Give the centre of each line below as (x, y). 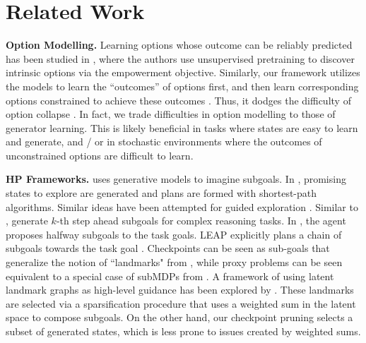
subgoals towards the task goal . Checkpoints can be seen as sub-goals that (168, 248)
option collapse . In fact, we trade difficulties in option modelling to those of (171, 114)
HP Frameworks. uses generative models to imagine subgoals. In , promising (176, 179)
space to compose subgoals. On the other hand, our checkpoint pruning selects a (179, 317)
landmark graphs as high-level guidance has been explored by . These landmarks (180, 290)
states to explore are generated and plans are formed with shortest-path (161, 193)
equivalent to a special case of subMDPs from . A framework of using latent (170, 276)
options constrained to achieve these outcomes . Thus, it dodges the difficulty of (178, 100)
